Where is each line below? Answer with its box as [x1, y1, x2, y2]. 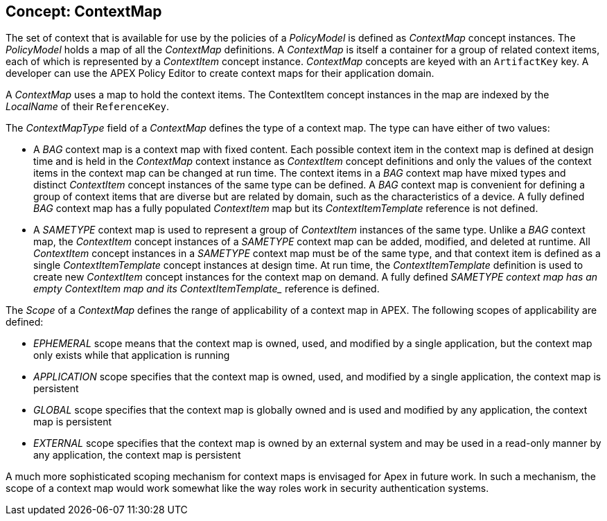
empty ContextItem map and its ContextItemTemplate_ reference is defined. [33, 283, 380, 295]
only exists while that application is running [33, 349, 230, 362]
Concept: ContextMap [6, 3, 162, 20]
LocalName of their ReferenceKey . [6, 100, 170, 113]
